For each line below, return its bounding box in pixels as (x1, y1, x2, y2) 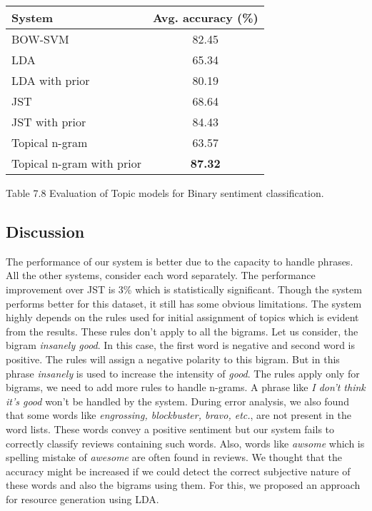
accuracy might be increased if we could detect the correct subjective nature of (6, 463, 351, 478)
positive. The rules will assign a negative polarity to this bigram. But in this (6, 351, 340, 366)
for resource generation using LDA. (6, 491, 159, 506)
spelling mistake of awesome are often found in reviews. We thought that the (6, 450, 342, 465)
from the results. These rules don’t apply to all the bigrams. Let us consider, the (6, 323, 358, 338)
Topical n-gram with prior (11, 155, 141, 171)
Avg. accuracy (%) (152, 9, 258, 26)
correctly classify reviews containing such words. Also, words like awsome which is (6, 435, 365, 450)
